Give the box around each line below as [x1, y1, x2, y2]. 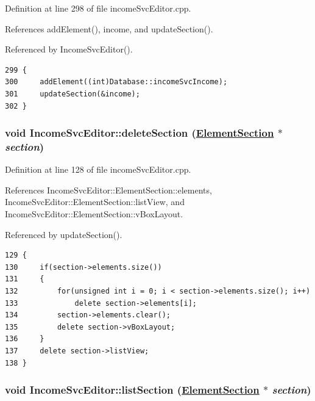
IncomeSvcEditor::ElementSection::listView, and [5, 195, 185, 208]
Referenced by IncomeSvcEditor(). [5, 43, 133, 56]
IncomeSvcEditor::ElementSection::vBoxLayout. [5, 208, 183, 220]
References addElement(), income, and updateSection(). [5, 22, 213, 35]
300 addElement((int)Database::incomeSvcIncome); [5, 78, 228, 87]
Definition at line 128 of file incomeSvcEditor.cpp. [5, 163, 191, 176]
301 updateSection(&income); [5, 89, 140, 98]
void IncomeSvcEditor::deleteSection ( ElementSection [5, 125, 274, 140]
